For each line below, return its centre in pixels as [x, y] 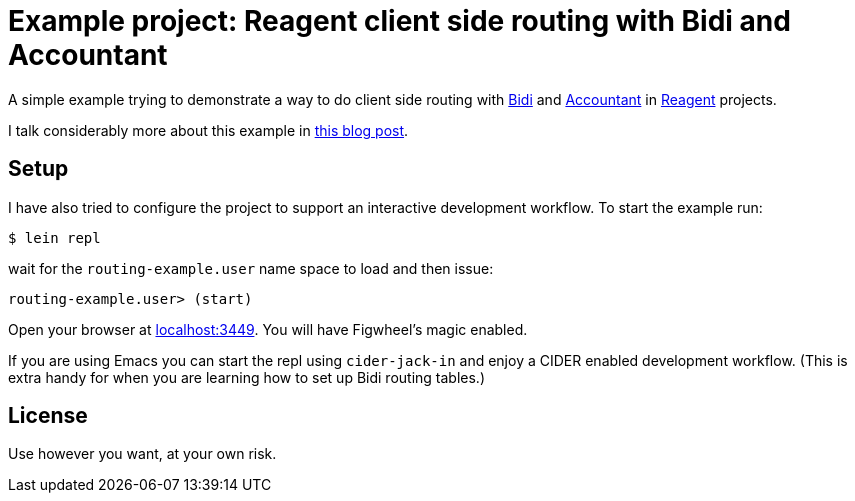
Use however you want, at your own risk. [142, 454]
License [48, 416]
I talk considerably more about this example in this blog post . [208, 130]
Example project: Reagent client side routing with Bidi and [399, 21]
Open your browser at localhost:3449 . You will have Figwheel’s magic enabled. [268, 329]
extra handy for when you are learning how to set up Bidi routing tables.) [246, 377]
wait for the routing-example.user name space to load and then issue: [251, 268]
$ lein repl [54, 237]
